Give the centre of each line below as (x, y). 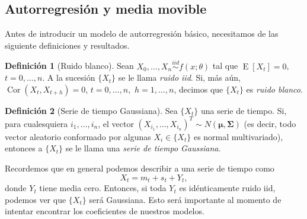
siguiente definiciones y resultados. (67, 45)
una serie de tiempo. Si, (244, 110)
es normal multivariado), (238, 136)
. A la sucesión (69, 77)
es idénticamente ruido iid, (227, 188)
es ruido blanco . (274, 89)
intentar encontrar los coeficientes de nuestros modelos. (105, 211)
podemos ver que (36, 199)
